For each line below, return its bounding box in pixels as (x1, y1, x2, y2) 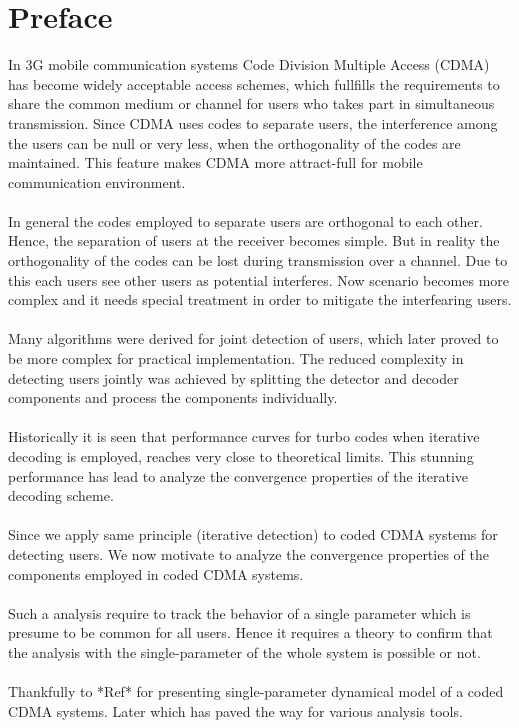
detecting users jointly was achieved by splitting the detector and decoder (8, 367, 459, 388)
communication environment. (8, 171, 186, 192)
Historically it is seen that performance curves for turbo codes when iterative (8, 426, 480, 447)
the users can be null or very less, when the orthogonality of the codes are (8, 132, 461, 153)
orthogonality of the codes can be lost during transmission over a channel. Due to (8, 250, 508, 271)
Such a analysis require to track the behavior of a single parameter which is (8, 602, 471, 623)
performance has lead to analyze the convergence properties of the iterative (8, 465, 469, 486)
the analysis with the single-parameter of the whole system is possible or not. (8, 641, 481, 662)
